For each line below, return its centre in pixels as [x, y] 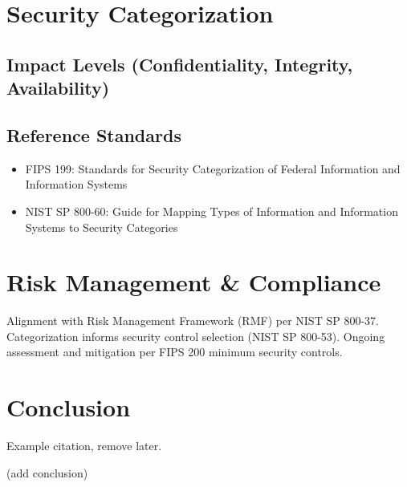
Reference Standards [94, 134]
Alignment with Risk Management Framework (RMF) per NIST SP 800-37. [193, 321]
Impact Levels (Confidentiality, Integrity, [180, 64]
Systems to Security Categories [102, 227]
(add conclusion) [47, 472]
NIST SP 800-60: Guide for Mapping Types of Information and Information [212, 211]
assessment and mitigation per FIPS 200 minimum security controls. [175, 352]
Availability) [58, 88]
